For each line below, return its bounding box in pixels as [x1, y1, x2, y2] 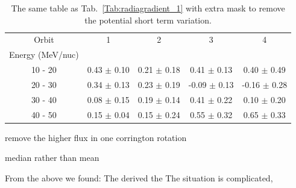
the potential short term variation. [84, 13, 212, 26]
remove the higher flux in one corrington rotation [5, 131, 187, 143]
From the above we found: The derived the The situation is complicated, [5, 171, 273, 184]
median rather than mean [5, 151, 99, 164]
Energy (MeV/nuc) [9, 48, 79, 61]
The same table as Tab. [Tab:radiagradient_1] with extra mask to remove [11, 2, 285, 14]
